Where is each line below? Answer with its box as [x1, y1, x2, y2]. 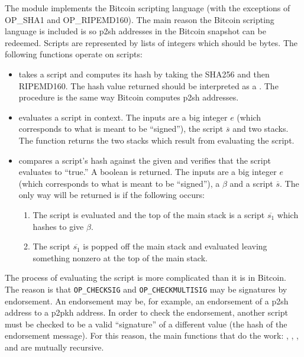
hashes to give [33, 220, 84, 232]
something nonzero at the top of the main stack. [33, 251, 208, 264]
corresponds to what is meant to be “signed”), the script [18, 122, 224, 135]
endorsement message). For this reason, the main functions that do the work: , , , [5, 329, 299, 342]
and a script [229, 177, 273, 189]
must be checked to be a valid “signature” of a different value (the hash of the [5, 317, 287, 330]
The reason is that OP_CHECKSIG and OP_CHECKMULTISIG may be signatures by [5, 283, 287, 295]
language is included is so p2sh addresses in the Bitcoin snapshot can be [5, 25, 266, 37]
